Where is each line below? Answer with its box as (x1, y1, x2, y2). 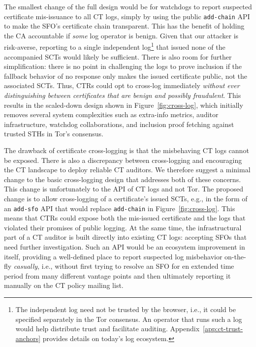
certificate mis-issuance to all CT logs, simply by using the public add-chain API (4, 11, 250, 21)
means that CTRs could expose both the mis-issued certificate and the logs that (4, 213, 246, 223)
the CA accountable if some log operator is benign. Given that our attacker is (4, 30, 239, 40)
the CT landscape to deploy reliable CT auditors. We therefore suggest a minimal (4, 164, 251, 175)
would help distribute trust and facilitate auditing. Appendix (15, 323, 200, 334)
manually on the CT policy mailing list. (4, 280, 124, 290)
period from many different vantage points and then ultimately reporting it (4, 270, 231, 281)
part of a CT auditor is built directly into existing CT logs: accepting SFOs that (4, 232, 247, 242)
